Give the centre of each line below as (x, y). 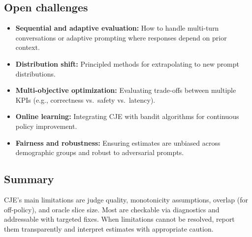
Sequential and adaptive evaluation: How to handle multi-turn (117, 28)
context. (28, 47)
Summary (29, 179)
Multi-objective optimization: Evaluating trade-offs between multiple (126, 90)
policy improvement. (46, 126)
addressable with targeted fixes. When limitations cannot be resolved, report (119, 219)
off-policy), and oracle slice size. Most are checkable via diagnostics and (112, 209)
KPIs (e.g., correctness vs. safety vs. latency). (85, 99)
